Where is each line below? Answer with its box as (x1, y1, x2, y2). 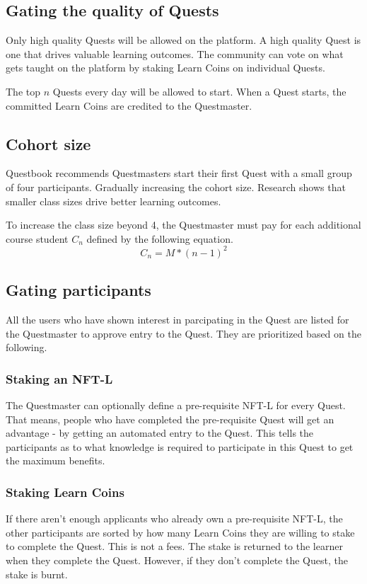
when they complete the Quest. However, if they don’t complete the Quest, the (6, 553, 348, 568)
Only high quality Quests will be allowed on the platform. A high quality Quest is (6, 33, 361, 47)
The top (6, 84, 40, 98)
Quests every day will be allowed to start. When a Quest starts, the (52, 84, 346, 98)
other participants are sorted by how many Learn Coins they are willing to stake (6, 525, 355, 539)
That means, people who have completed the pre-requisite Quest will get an (6, 411, 334, 426)
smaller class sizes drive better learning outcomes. (6, 193, 221, 208)
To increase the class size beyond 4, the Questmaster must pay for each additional (6, 217, 361, 232)
